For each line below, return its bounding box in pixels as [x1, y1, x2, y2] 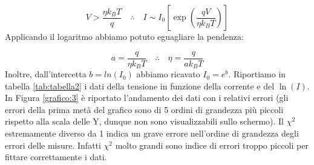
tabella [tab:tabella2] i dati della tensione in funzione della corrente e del [5, 79, 275, 92]
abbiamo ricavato [136, 68, 200, 80]
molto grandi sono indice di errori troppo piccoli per [115, 138, 309, 151]
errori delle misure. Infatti [5, 138, 101, 151]
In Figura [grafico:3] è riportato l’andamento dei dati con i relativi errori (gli [5, 91, 289, 104]
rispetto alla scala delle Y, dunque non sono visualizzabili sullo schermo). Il [5, 115, 284, 128]
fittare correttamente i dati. [5, 150, 107, 163]
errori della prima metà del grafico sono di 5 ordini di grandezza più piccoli [5, 103, 284, 115]
